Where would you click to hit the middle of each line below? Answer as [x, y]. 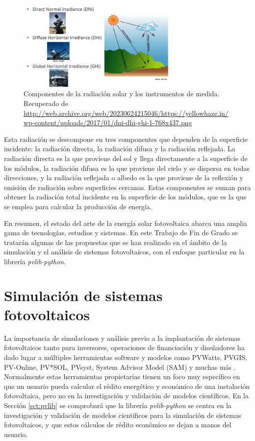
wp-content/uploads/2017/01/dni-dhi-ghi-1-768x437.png [108, 123]
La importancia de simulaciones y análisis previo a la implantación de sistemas [122, 338]
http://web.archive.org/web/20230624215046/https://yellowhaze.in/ [126, 113]
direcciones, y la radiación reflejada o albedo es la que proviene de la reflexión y [124, 178]
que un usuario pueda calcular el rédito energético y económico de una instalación [127, 386]
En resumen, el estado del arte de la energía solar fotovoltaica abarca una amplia [126, 223]
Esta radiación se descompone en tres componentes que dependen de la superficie [126, 139]
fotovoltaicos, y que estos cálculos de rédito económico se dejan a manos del [118, 425]
